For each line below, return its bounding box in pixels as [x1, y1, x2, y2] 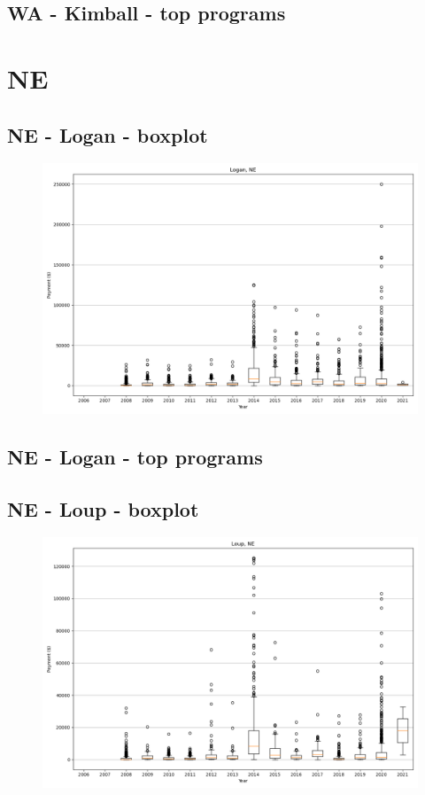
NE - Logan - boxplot [7, 121, 208, 148]
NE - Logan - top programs [7, 442, 263, 470]
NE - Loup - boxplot [7, 495, 199, 522]
